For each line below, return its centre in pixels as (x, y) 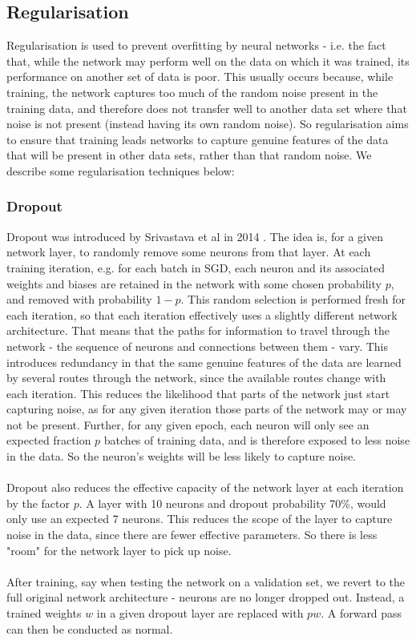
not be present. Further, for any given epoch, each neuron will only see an (188, 424)
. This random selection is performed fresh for (293, 299)
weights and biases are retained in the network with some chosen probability (194, 283)
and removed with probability (79, 299)
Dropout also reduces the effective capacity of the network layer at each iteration (205, 487)
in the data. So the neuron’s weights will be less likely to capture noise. (182, 456)
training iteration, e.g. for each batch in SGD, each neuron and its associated (196, 267)
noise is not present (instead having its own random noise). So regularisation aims (208, 124)
